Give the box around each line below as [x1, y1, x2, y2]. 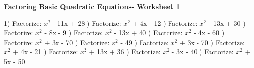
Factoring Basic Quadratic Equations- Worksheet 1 [4, 1, 180, 11]
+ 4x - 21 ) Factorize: [13, 46, 78, 57]
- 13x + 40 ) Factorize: [114, 27, 183, 38]
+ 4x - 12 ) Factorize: [132, 18, 198, 28]
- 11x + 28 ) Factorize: [53, 18, 121, 28]
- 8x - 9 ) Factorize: [44, 27, 103, 38]
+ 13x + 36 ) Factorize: [89, 46, 161, 57]
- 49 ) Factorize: [120, 37, 169, 47]
